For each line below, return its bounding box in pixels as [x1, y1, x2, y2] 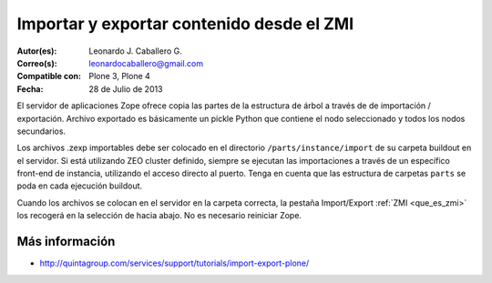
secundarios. [16, 126, 67, 136]
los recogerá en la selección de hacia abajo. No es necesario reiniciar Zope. [16, 210, 302, 221]
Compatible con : [16, 71, 82, 82]
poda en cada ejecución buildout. [16, 180, 143, 191]
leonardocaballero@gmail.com [88, 57, 204, 68]
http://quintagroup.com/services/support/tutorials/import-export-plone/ [39, 258, 310, 268]
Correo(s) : [16, 57, 58, 68]
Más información [16, 234, 116, 249]
